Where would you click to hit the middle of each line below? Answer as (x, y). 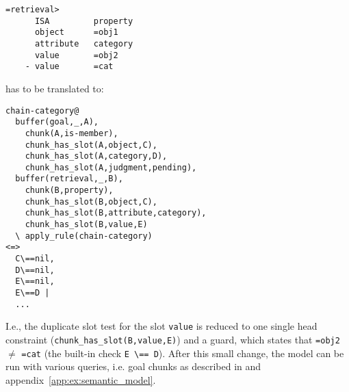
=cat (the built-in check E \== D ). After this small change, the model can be (183, 353)
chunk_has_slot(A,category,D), (96, 156)
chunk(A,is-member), (72, 133)
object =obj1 (76, 32)
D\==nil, (35, 270)
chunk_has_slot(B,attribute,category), (116, 213)
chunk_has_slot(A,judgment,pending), (111, 167)
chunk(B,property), (69, 191)
